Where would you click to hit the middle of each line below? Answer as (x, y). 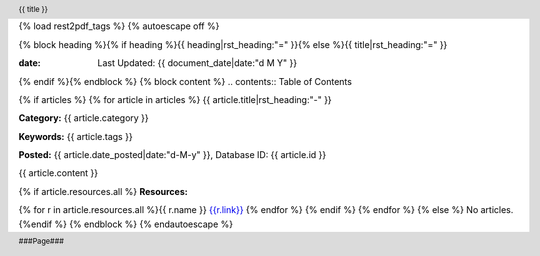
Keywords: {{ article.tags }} (76, 136)
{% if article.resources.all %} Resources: (103, 191)
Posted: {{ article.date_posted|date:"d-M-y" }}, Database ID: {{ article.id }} (172, 155)
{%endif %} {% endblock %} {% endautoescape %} (126, 224)
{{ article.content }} (58, 173)
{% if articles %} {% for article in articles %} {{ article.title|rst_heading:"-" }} (175, 99)
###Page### (41, 241)
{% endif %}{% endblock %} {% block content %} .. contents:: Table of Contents (185, 81)
